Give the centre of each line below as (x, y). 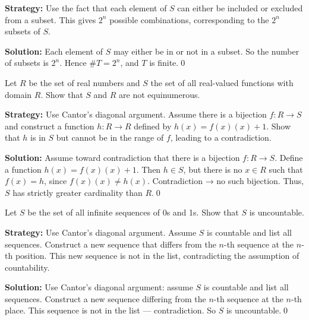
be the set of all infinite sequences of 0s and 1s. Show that (133, 212)
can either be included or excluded (240, 8)
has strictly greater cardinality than (78, 192)
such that (286, 169)
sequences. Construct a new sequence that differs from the (111, 244)
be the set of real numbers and (84, 82)
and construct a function (50, 126)
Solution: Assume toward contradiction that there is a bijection (122, 157)
